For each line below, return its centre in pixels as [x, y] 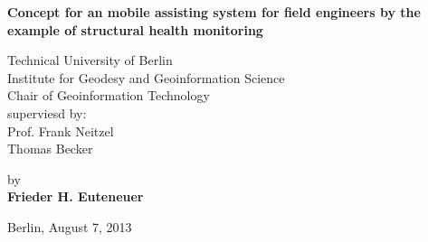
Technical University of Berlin [90, 60]
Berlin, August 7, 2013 [70, 226]
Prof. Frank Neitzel [61, 130]
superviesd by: [47, 112]
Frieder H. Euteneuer [76, 196]
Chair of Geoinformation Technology [109, 95]
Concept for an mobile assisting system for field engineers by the [214, 12]
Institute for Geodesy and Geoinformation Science [146, 77]
